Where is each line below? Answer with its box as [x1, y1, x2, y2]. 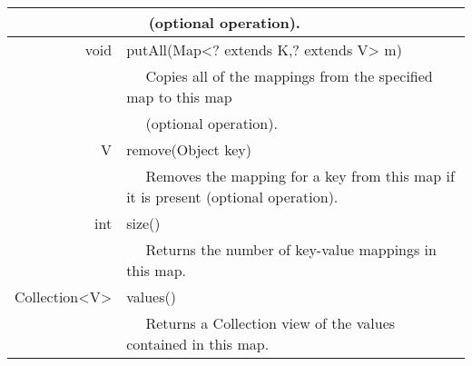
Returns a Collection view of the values [145, 312, 396, 333]
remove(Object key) [126, 139, 251, 160]
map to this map [126, 86, 232, 107]
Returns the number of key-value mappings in [145, 239, 437, 260]
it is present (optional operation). [126, 186, 339, 207]
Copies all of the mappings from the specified [145, 65, 433, 86]
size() [126, 213, 161, 233]
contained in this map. [126, 333, 270, 354]
